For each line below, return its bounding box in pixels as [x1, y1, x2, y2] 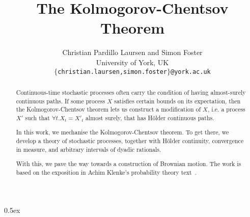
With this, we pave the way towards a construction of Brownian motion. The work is [16, 159, 241, 168]
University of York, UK [96, 57, 169, 67]
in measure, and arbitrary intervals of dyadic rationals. [16, 145, 161, 153]
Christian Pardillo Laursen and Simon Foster [62, 47, 203, 58]
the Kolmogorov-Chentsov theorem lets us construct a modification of [16, 105, 201, 114]
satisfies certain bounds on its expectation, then [114, 96, 241, 105]
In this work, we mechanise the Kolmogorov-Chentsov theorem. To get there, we [16, 128, 229, 137]
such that [25, 113, 50, 122]
